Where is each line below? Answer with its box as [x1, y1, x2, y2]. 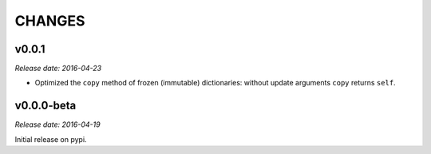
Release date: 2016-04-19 [14, 120, 101, 129]
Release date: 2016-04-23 [14, 64, 102, 73]
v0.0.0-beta [14, 99, 77, 113]
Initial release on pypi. [14, 134, 87, 144]
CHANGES [14, 12, 85, 30]
